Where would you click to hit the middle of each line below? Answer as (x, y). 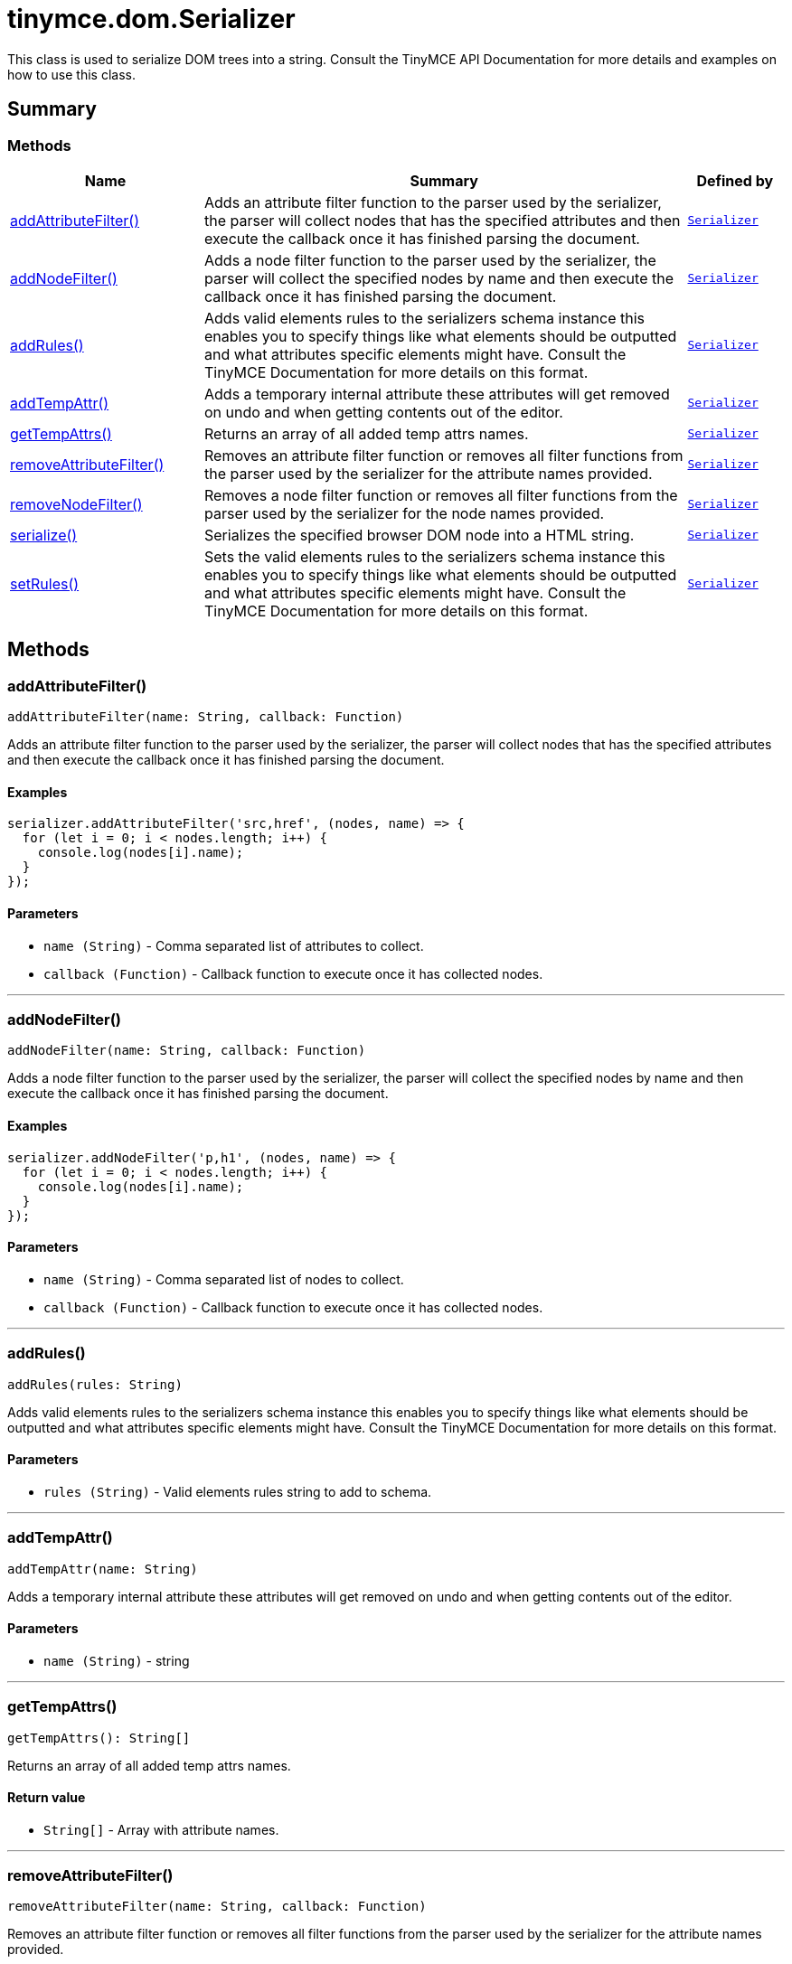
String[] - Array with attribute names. (161, 1829)
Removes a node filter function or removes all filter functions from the (441, 495)
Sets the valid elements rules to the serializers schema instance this (435, 556)
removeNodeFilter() (76, 504)
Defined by (735, 180)
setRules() (45, 583)
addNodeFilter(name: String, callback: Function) (187, 1051)
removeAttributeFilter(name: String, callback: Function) (217, 1907)
